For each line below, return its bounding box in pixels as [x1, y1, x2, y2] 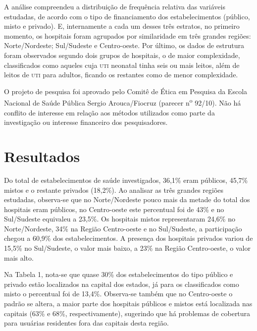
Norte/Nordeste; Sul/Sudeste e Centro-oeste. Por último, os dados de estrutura [4, 40, 245, 51]
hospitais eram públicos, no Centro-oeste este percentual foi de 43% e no [4, 204, 224, 214]
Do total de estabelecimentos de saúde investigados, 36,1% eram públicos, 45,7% [4, 174, 248, 185]
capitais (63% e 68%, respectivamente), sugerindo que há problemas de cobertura [4, 308, 251, 318]
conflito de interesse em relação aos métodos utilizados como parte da [4, 107, 215, 117]
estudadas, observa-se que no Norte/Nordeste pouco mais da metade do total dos [4, 194, 250, 205]
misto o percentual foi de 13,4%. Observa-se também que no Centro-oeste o [4, 288, 233, 299]
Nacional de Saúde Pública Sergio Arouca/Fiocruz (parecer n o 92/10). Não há [4, 96, 241, 108]
